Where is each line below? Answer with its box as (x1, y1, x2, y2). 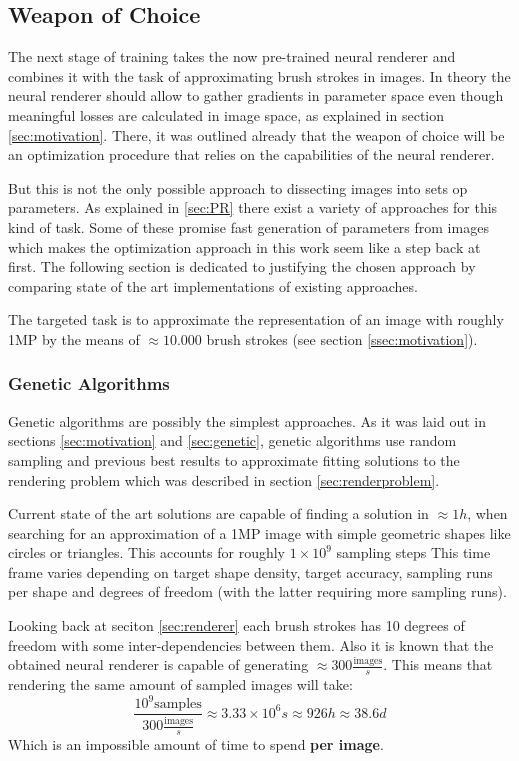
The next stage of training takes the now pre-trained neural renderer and (8, 46, 456, 67)
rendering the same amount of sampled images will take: (8, 674, 353, 695)
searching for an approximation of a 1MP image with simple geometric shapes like (8, 522, 511, 543)
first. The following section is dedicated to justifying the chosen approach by (8, 256, 476, 277)
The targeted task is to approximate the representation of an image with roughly (8, 309, 504, 330)
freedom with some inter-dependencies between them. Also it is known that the (8, 634, 494, 655)
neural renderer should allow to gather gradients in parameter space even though (8, 85, 504, 106)
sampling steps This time (336, 542, 491, 563)
